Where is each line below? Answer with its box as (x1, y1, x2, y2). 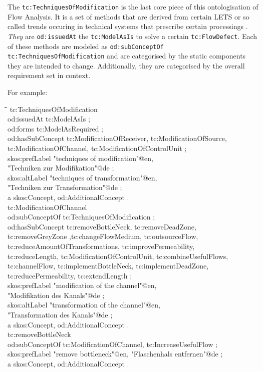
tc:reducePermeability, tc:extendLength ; (8, 270, 132, 280)
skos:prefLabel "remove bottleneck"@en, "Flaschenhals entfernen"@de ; (8, 348, 223, 359)
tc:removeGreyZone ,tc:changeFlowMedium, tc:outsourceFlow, (8, 231, 198, 241)
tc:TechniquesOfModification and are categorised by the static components (8, 50, 246, 61)
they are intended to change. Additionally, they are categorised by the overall (8, 60, 245, 70)
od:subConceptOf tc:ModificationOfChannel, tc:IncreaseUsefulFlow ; (8, 338, 217, 349)
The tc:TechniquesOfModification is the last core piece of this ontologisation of (8, 1, 258, 11)
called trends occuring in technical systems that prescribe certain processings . (8, 21, 248, 31)
